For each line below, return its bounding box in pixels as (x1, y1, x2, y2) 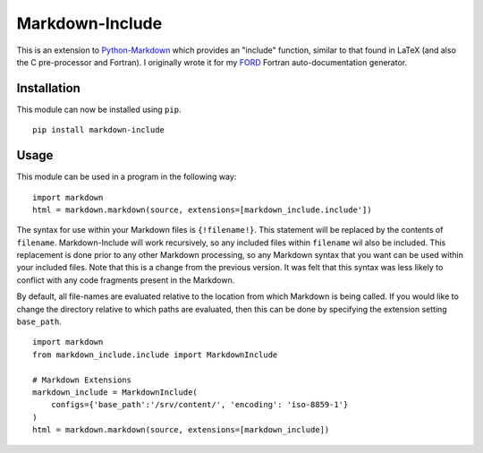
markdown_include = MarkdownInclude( (32, 388, 199, 397)
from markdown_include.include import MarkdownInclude (32, 349, 278, 360)
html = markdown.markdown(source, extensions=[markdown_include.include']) (32, 204, 372, 215)
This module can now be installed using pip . (16, 104, 182, 115)
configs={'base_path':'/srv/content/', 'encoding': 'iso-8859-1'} (50, 399, 349, 410)
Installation (16, 81, 80, 96)
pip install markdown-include (32, 125, 165, 135)
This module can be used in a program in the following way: (16, 171, 237, 183)
